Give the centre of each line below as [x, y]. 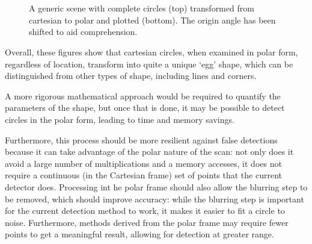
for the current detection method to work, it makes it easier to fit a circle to [145, 211]
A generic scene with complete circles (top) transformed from [142, 8]
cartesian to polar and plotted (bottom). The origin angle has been [152, 20]
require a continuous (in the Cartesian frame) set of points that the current [143, 175]
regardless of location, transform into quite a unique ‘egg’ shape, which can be [149, 64]
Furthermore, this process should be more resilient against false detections [141, 139]
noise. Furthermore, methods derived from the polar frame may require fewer [147, 222]
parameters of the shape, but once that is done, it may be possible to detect [145, 108]
